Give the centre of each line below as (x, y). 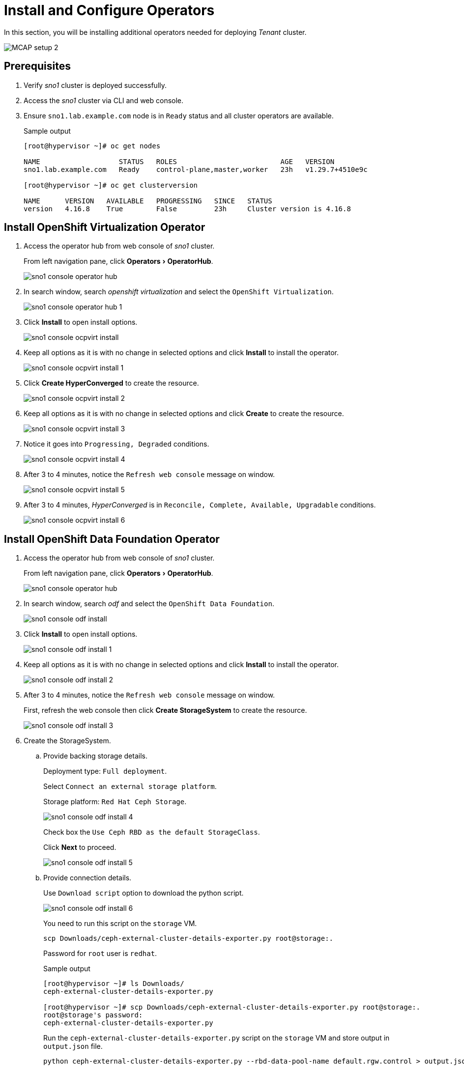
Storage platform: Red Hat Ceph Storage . (115, 802)
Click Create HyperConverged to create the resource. (111, 383)
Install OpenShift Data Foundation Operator (112, 539)
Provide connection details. (87, 878)
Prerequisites (37, 66)
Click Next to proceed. (80, 847)
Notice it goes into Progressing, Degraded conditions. (116, 444)
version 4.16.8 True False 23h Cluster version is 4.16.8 (187, 209)
